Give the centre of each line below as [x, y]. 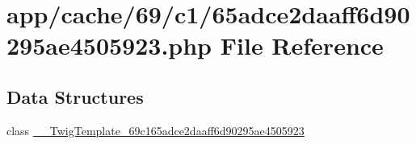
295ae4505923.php [109, 45]
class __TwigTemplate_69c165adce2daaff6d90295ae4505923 [155, 130]
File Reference [302, 45]
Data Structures [75, 96]
